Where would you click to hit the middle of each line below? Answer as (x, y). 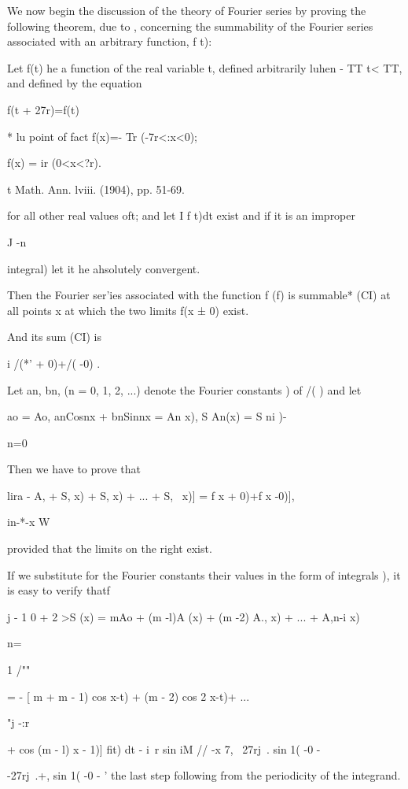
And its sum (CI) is (54, 337)
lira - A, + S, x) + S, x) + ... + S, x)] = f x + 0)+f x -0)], (151, 495)
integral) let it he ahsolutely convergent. (104, 268)
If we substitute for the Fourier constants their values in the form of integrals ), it (204, 574)
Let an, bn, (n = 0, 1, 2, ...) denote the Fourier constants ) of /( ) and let (184, 389)
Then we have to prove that (74, 469)
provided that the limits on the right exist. (110, 548)
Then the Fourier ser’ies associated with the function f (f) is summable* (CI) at (199, 295)
